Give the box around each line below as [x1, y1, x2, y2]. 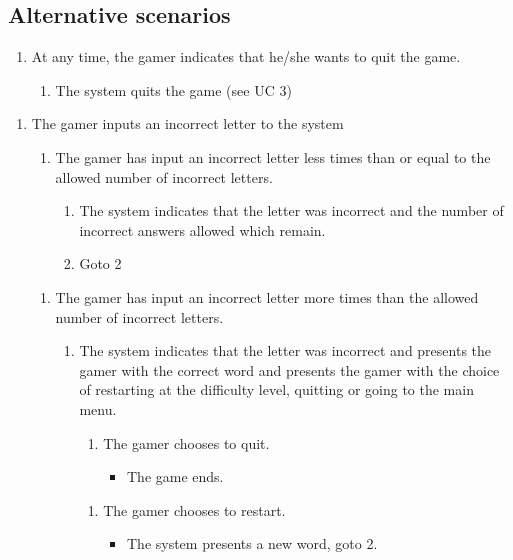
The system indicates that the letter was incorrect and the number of [79, 200, 504, 221]
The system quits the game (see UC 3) [55, 79, 292, 100]
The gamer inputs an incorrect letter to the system [31, 113, 344, 134]
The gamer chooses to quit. [103, 432, 270, 453]
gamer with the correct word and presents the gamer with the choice [79, 359, 500, 380]
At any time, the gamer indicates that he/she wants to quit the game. [31, 46, 461, 67]
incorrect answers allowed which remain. [79, 219, 326, 240]
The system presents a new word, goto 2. [126, 533, 378, 554]
